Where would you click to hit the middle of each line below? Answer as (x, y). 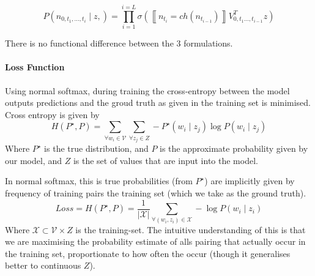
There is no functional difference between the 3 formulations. (119, 43)
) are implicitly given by (250, 181)
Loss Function (35, 67)
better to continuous (43, 265)
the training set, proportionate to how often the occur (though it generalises (148, 253)
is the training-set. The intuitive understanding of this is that (191, 229)
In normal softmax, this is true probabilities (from (99, 181)
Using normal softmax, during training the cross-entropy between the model (147, 90)
